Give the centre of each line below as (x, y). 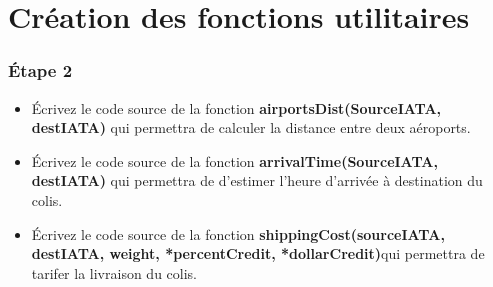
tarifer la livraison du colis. (114, 272)
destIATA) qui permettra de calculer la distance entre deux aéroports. (251, 127)
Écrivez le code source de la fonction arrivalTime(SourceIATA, (234, 160)
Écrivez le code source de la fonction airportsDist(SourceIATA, (236, 107)
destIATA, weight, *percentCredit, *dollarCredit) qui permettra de (258, 253)
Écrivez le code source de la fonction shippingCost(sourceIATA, (238, 233)
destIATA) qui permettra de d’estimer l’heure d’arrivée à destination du (257, 180)
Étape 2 (40, 70)
